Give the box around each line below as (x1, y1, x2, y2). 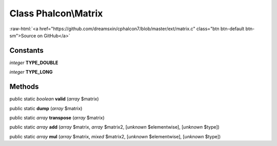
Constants (9, 46, 44, 55)
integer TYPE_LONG (9, 69, 53, 75)
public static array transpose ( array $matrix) (9, 114, 105, 120)
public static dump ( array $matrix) (9, 105, 83, 111)
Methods (9, 82, 39, 91)
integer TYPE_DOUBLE (9, 59, 58, 66)
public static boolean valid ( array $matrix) (9, 96, 100, 102)
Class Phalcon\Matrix (9, 8, 103, 19)
